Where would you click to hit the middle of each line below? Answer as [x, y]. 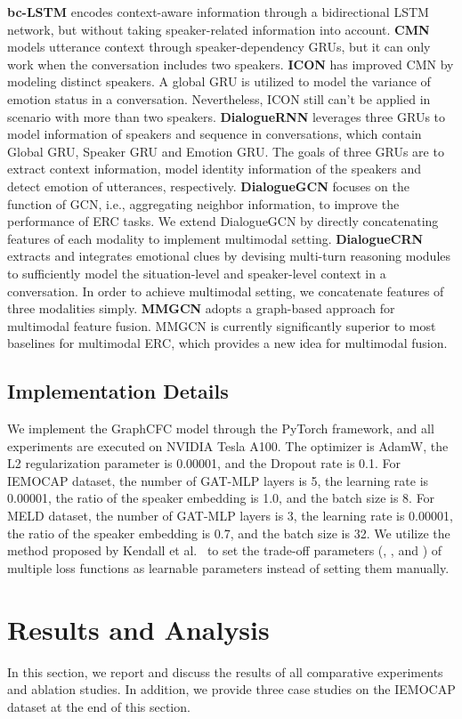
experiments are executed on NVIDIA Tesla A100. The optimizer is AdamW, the [228, 445]
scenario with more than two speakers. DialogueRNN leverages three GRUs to [227, 116]
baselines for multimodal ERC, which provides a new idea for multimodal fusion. [227, 343]
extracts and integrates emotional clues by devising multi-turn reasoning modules [229, 256]
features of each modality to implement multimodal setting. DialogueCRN [215, 238]
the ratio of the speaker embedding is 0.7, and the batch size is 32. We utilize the [229, 533]
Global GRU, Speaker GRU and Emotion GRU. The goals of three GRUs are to [226, 151]
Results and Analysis [138, 629]
